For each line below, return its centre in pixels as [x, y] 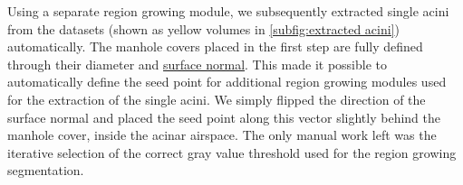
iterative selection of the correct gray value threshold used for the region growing [232, 152]
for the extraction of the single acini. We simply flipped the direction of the [217, 99]
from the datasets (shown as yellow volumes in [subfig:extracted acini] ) [203, 28]
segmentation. [46, 170]
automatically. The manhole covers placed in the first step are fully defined [215, 46]
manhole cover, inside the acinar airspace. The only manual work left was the [222, 135]
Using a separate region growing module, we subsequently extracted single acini [228, 11]
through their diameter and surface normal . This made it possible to [197, 64]
